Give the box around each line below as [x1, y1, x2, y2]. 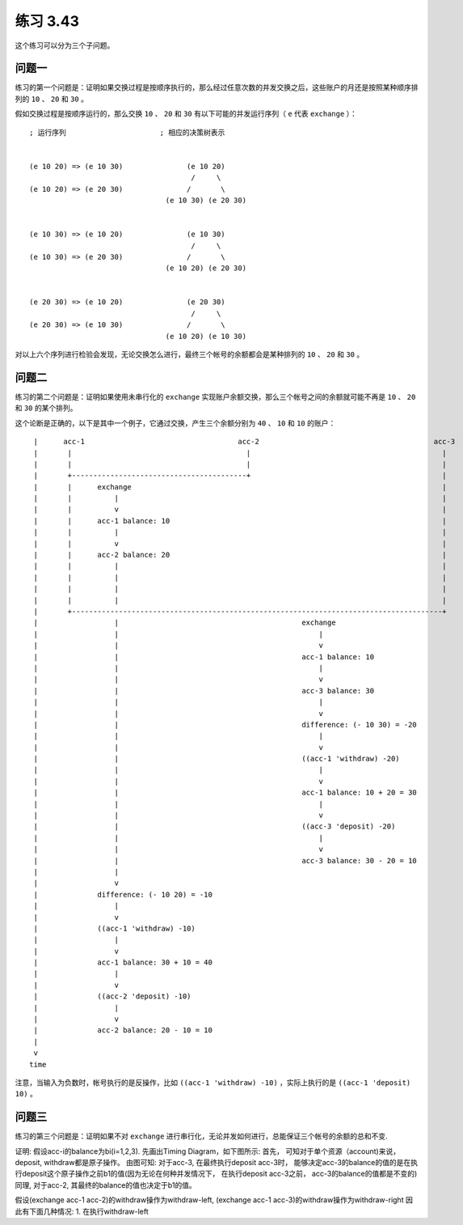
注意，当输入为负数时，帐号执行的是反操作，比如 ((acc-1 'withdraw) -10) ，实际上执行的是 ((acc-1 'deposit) [15, 1078, 411, 1087]
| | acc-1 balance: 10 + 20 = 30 [33, 788, 418, 797]
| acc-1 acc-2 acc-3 [33, 437, 456, 447]
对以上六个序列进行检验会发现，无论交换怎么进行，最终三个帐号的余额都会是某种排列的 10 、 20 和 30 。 [15, 350, 364, 359]
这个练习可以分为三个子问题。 [15, 40, 115, 50]
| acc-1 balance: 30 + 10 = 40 [33, 958, 213, 967]
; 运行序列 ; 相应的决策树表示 [29, 128, 225, 137]
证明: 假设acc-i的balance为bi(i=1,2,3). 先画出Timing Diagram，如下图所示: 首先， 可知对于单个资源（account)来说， [15, 1146, 400, 1156]
